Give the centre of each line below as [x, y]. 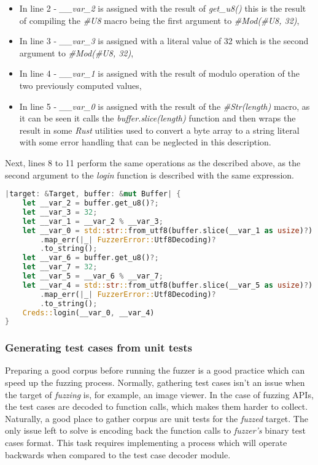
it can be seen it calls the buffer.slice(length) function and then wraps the [157, 118]
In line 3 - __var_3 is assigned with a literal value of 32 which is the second [164, 41]
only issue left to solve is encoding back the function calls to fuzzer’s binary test [155, 430]
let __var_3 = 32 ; [60, 212]
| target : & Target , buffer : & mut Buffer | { [93, 194]
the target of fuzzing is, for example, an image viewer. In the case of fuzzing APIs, [159, 394]
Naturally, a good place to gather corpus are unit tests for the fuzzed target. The [157, 418]
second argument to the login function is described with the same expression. [149, 175]
